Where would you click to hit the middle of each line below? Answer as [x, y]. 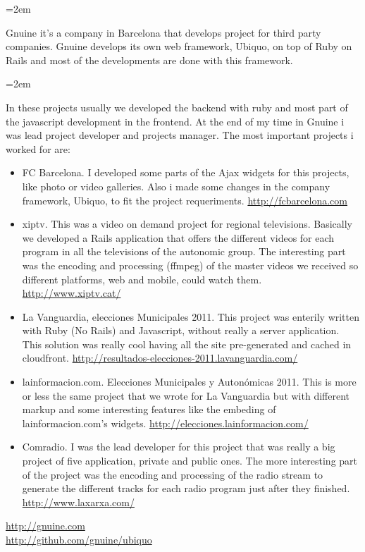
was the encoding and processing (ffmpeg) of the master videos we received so [190, 265]
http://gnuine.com [45, 526]
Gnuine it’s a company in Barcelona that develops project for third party [163, 32]
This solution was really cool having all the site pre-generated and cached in [187, 344]
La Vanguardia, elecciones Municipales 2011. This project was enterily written [191, 316]
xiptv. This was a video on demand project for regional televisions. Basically [187, 224]
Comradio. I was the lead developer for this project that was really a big [179, 447]
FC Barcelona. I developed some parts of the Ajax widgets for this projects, [186, 172]
